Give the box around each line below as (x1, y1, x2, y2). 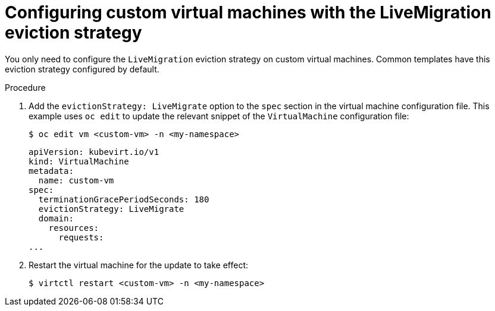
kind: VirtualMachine (29, 156, 129, 166)
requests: (58, 232, 104, 242)
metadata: (29, 166, 74, 176)
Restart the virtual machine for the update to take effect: (29, 259, 249, 270)
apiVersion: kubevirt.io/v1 (29, 147, 159, 157)
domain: (38, 213, 74, 223)
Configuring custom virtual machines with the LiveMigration (5, 2, 491, 23)
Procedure (5, 82, 46, 93)
